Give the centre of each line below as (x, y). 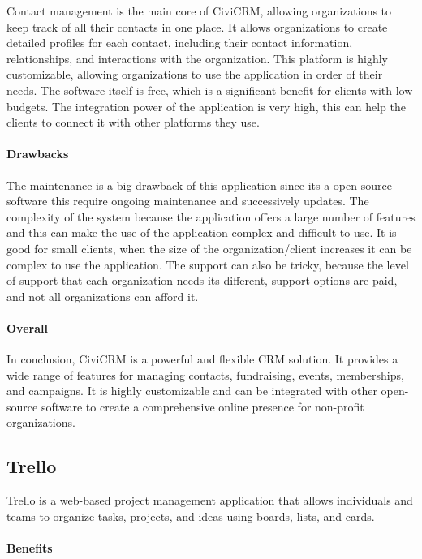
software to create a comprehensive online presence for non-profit (202, 406)
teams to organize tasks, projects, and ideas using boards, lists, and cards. (191, 516)
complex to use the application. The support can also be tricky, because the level (208, 264)
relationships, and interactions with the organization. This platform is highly (197, 58)
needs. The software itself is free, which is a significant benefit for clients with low (210, 90)
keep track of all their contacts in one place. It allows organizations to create (197, 26)
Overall (27, 327)
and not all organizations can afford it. (103, 296)
